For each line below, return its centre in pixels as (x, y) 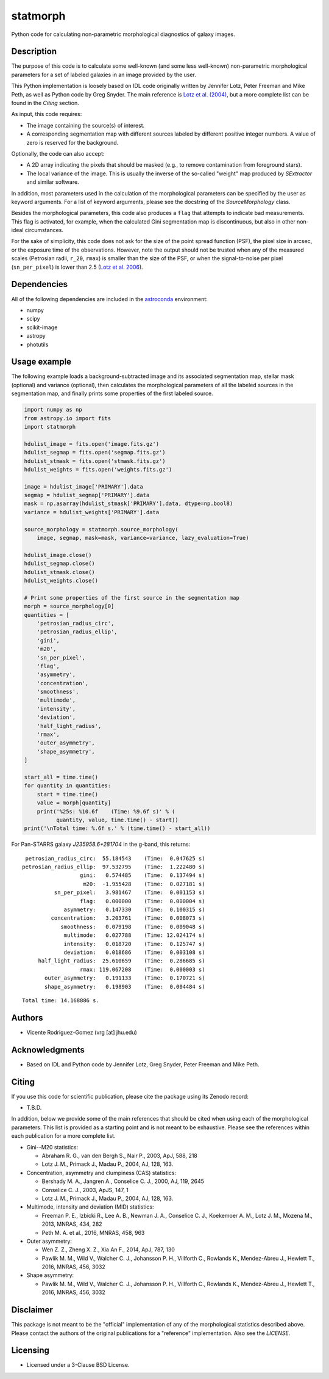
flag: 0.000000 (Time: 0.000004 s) (142, 901)
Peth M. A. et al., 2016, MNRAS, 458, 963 (93, 1232)
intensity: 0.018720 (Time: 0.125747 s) (134, 944)
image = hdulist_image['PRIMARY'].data (83, 486)
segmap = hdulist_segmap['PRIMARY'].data (87, 495)
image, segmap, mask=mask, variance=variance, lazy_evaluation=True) (143, 538)
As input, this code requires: (47, 114)
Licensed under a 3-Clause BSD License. (78, 1365)
